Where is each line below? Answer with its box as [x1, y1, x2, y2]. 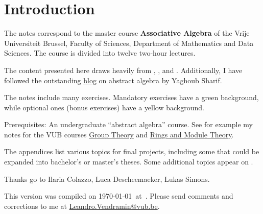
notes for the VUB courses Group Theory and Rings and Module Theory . [4, 129, 234, 139]
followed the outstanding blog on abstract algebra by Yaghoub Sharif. [4, 75, 222, 85]
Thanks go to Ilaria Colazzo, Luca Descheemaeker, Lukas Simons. [4, 173, 210, 184]
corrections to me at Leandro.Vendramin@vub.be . [4, 200, 160, 211]
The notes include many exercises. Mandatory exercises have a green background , [4, 92, 259, 103]
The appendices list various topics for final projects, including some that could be [4, 146, 259, 157]
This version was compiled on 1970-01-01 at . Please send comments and [4, 191, 233, 201]
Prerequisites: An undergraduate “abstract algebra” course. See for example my [4, 119, 253, 130]
